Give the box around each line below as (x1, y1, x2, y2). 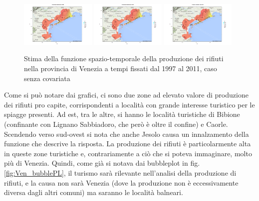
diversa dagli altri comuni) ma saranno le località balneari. (4, 187, 183, 198)
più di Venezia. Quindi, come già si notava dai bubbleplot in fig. (4, 158, 200, 168)
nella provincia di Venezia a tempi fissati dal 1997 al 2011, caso (24, 63, 217, 74)
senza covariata (24, 73, 70, 83)
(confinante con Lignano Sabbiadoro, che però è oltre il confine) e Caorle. (4, 119, 228, 129)
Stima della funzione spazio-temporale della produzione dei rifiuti (24, 53, 224, 64)
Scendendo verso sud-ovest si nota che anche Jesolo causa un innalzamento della (4, 128, 249, 139)
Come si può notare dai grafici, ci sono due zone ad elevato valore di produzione (4, 90, 249, 100)
